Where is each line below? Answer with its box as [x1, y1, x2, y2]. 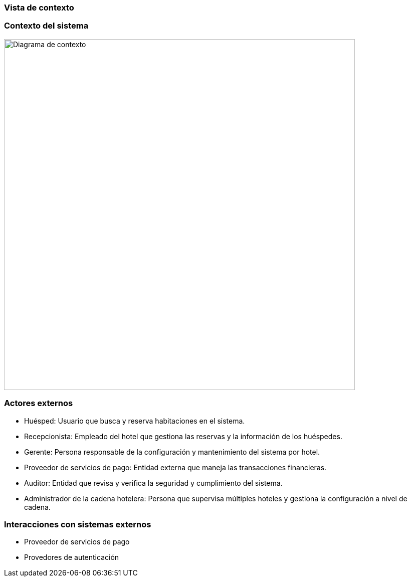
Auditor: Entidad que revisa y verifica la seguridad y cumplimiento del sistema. [24, 478, 283, 487]
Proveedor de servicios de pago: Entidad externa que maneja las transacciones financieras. [24, 463, 327, 472]
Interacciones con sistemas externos [4, 519, 151, 529]
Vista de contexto [4, 3, 74, 13]
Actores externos [4, 398, 73, 409]
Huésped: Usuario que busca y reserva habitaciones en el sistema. [24, 416, 245, 425]
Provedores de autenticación [24, 553, 119, 562]
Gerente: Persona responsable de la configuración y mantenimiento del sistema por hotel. [24, 447, 320, 456]
